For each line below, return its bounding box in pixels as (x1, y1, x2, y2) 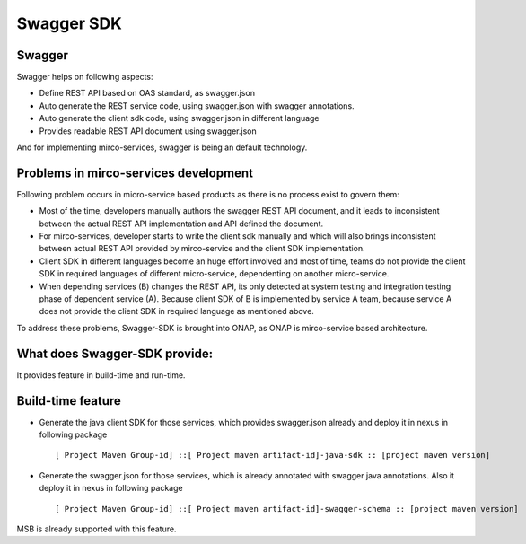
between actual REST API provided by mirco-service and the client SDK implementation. (39, 243, 365, 254)
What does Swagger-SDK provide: (16, 346, 214, 361)
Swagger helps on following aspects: (16, 72, 153, 83)
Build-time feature (16, 393, 121, 408)
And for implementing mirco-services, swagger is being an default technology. (16, 142, 308, 153)
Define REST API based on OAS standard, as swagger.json (39, 88, 256, 99)
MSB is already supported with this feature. (16, 523, 177, 534)
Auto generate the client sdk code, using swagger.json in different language (39, 113, 320, 124)
